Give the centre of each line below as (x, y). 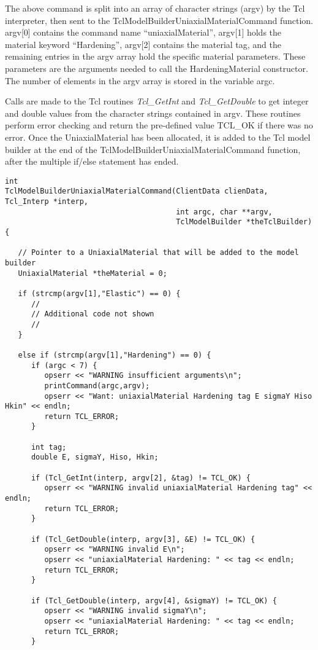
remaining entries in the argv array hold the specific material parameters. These (155, 56)
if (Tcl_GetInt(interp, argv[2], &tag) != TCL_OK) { (141, 478)
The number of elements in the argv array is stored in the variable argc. (140, 80)
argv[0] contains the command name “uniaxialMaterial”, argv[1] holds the (143, 32)
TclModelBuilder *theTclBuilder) (244, 222)
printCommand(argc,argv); (97, 386)
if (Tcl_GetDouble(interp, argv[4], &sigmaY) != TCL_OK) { (154, 601)
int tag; (49, 447)
